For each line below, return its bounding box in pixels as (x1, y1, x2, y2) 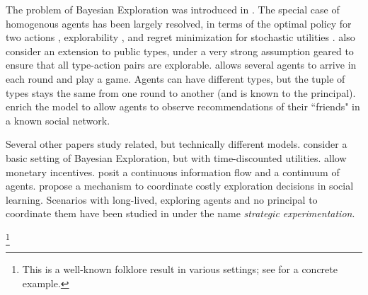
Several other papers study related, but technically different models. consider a (6, 137, 347, 151)
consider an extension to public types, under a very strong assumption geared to (6, 43, 354, 58)
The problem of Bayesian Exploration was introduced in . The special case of (6, 2, 340, 16)
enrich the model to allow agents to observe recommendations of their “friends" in (6, 99, 360, 114)
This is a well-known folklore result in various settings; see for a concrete (22, 262, 338, 277)
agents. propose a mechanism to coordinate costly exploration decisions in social (6, 178, 354, 193)
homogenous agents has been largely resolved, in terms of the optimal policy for (6, 16, 352, 30)
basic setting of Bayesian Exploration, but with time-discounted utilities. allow (6, 150, 347, 165)
